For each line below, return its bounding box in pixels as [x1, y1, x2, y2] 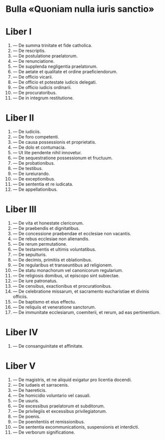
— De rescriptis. [12, 48, 46, 54]
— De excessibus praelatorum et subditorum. [12, 403, 105, 409]
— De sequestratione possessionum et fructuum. [12, 155, 113, 161]
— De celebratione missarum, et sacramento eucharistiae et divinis [12, 288, 150, 294]
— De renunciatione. [12, 58, 55, 64]
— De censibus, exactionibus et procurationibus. [12, 283, 112, 289]
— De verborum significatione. [12, 429, 76, 435]
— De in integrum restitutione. [12, 95, 74, 101]
